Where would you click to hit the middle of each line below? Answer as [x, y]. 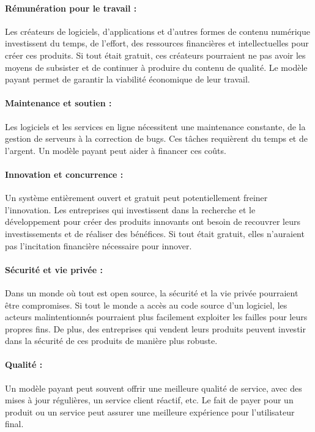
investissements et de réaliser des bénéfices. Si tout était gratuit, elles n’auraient [155, 233]
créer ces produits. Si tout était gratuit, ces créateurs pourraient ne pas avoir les [155, 55]
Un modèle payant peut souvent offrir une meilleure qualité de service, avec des [154, 388]
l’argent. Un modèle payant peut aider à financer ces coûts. [116, 150]
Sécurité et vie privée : [54, 269]
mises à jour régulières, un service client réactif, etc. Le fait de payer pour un [149, 400]
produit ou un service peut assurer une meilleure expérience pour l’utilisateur [150, 412]
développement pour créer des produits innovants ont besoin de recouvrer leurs [153, 221]
